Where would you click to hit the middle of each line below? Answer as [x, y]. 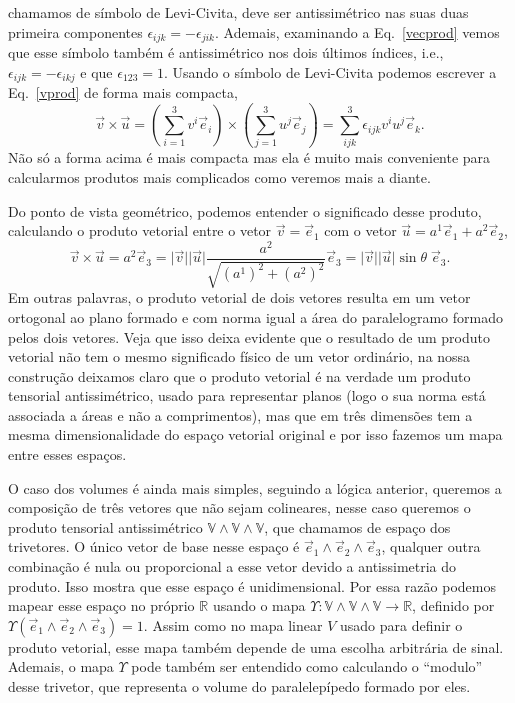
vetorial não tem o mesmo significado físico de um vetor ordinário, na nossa [239, 356]
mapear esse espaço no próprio [101, 605]
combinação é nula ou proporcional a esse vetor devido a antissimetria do [232, 566]
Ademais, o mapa [61, 666]
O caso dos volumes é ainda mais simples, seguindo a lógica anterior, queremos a [255, 487]
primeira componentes [75, 31]
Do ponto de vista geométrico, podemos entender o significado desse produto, [245, 210]
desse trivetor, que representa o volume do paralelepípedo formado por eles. [239, 686]
